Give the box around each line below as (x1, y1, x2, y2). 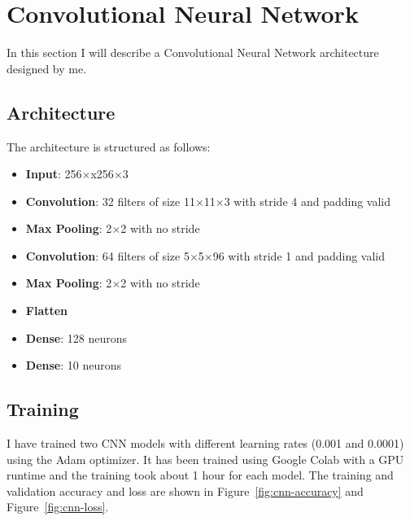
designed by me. (7, 59, 87, 77)
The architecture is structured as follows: (7, 138, 211, 155)
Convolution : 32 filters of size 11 (25, 192, 195, 209)
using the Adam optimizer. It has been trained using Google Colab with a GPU (7, 450, 404, 467)
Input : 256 (25, 165, 82, 182)
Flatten (25, 302, 68, 319)
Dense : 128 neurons (25, 329, 127, 346)
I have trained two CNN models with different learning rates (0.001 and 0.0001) (7, 435, 404, 452)
